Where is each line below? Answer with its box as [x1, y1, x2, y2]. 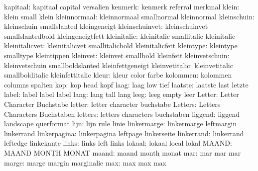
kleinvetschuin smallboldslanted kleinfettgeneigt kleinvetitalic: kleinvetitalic [4, 60, 233, 70]
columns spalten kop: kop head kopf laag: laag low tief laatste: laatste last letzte [4, 79, 249, 89]
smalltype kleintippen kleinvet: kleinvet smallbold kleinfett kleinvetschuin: [4, 50, 230, 60]
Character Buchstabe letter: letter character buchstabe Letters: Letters [4, 98, 221, 109]
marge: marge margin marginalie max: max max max [4, 157, 167, 168]
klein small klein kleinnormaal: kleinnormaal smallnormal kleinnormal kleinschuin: [4, 11, 255, 21]
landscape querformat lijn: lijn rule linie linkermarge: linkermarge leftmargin [4, 118, 237, 129]
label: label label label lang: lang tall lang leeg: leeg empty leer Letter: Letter [4, 89, 239, 99]
